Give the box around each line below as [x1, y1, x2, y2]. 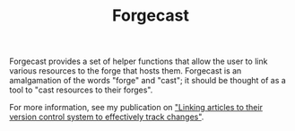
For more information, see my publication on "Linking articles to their [9, 102, 263, 113]
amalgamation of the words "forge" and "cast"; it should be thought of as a [9, 75, 287, 86]
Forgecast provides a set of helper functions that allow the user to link [9, 56, 268, 67]
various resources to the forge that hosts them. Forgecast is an [9, 65, 242, 76]
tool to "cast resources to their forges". [9, 84, 153, 95]
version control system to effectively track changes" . [9, 111, 204, 122]
